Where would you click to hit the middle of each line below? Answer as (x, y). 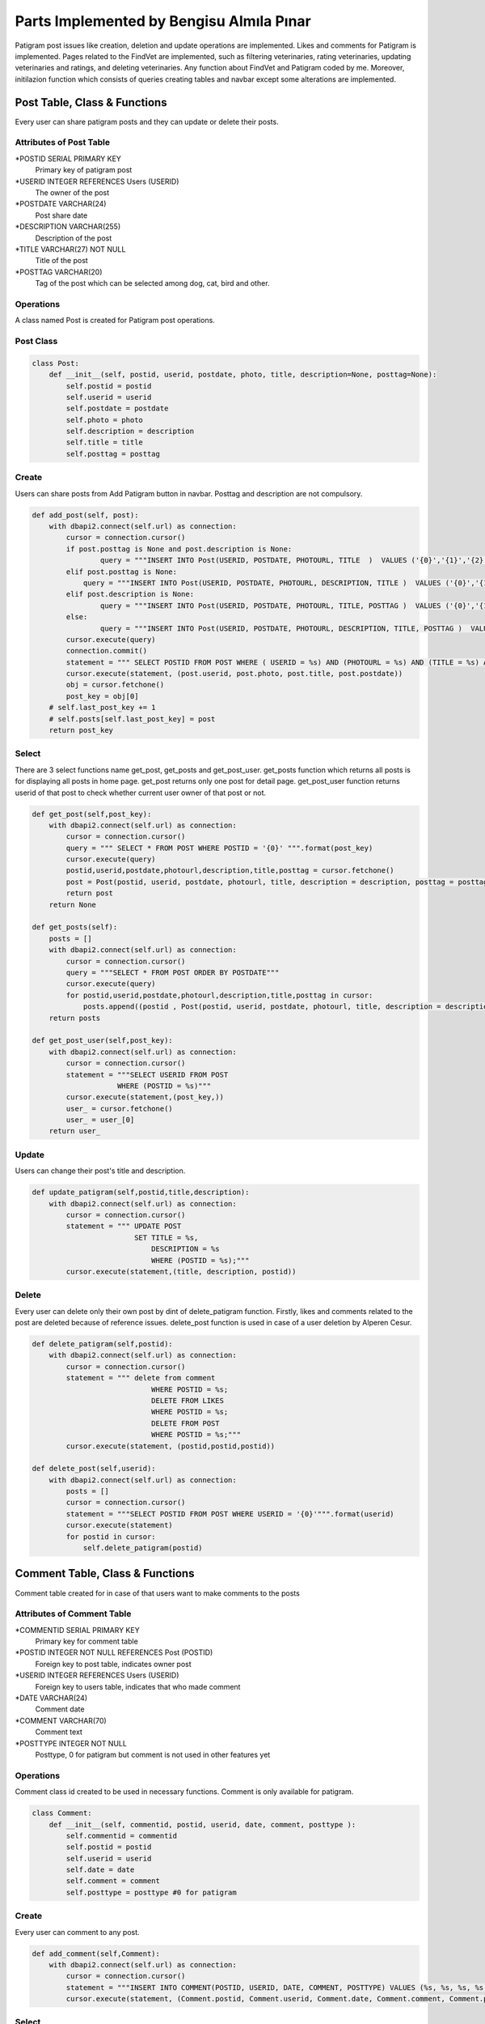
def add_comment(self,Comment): (96, 1954)
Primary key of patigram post (84, 170)
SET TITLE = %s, (166, 1237)
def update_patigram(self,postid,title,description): (141, 1193)
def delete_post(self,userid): (94, 1469)
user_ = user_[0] (100, 1120)
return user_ (75, 1131)
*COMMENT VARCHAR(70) (61, 1720)
